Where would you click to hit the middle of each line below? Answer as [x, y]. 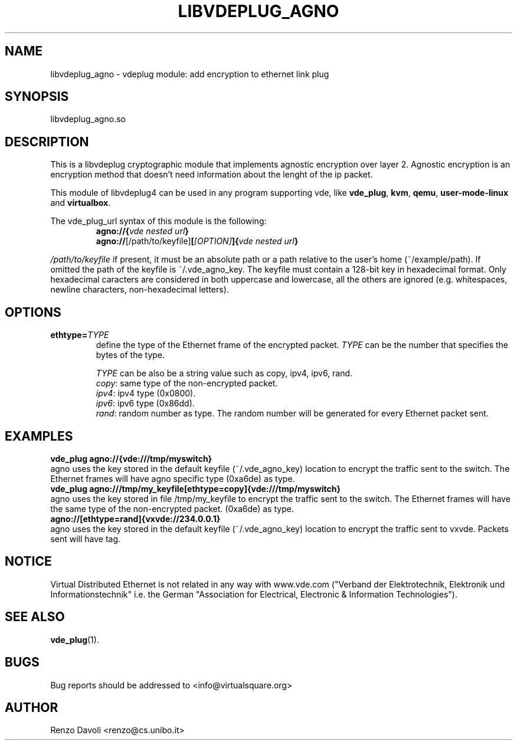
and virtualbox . [81, 203]
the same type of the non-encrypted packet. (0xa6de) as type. [172, 508]
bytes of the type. [130, 355]
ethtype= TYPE [80, 335]
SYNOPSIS [37, 97]
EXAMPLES [39, 436]
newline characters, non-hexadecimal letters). [140, 290]
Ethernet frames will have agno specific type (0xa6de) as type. [173, 478]
